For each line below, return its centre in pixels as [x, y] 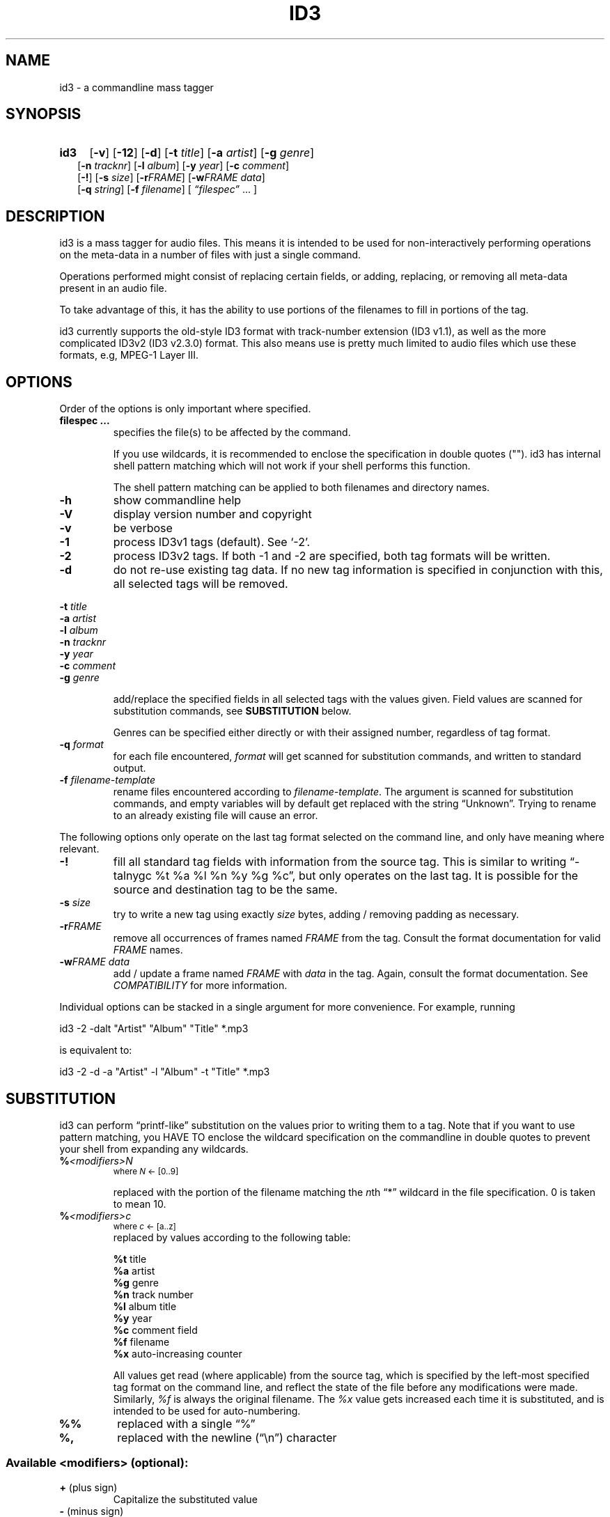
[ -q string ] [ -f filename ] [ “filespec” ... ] [167, 189]
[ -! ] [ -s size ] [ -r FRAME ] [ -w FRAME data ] [171, 178]
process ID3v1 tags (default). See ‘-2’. [212, 542]
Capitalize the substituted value [185, 1499]
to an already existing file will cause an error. [216, 816]
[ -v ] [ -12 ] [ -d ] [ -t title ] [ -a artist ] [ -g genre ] [202, 153]
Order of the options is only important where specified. [185, 409]
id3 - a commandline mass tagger [136, 87]
